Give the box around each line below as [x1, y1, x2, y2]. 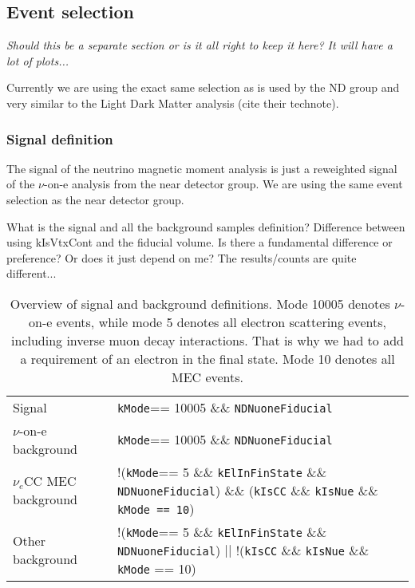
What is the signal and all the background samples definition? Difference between [6, 218, 405, 235]
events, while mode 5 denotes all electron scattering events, [56, 312, 386, 331]
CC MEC [24, 472, 77, 491]
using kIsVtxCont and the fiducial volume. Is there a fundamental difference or [6, 234, 393, 251]
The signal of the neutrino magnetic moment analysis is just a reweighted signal [6, 160, 397, 176]
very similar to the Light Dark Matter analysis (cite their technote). [6, 94, 339, 111]
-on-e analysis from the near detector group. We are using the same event [43, 176, 403, 192]
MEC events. [171, 367, 244, 386]
